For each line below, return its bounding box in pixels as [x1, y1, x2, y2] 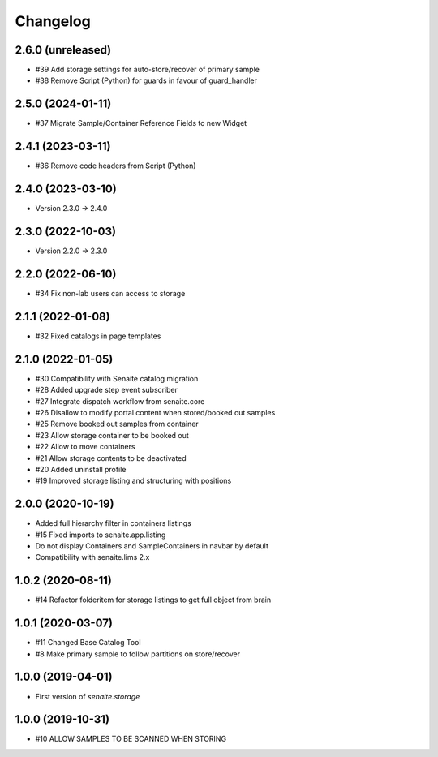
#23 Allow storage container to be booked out [35, 430, 190, 440]
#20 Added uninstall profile [35, 464, 127, 474]
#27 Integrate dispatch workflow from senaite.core [35, 396, 205, 406]
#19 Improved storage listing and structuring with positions [35, 475, 232, 486]
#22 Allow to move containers [35, 442, 135, 452]
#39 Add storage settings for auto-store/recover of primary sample [35, 65, 260, 75]
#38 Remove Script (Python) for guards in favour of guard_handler [35, 75, 257, 85]
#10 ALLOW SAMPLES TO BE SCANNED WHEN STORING [35, 734, 227, 744]
